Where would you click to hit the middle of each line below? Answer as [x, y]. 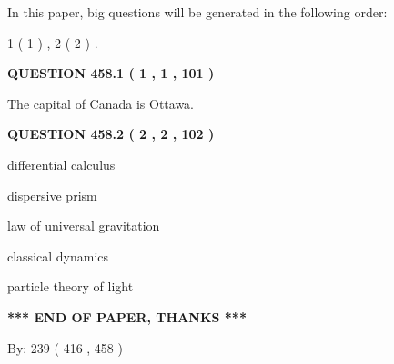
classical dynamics [58, 256]
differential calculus [61, 164]
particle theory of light [71, 286]
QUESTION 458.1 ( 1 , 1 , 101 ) [111, 73]
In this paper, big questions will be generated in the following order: [197, 12]
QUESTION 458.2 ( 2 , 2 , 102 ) [111, 134]
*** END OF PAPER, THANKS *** [127, 316]
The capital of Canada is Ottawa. [101, 103]
